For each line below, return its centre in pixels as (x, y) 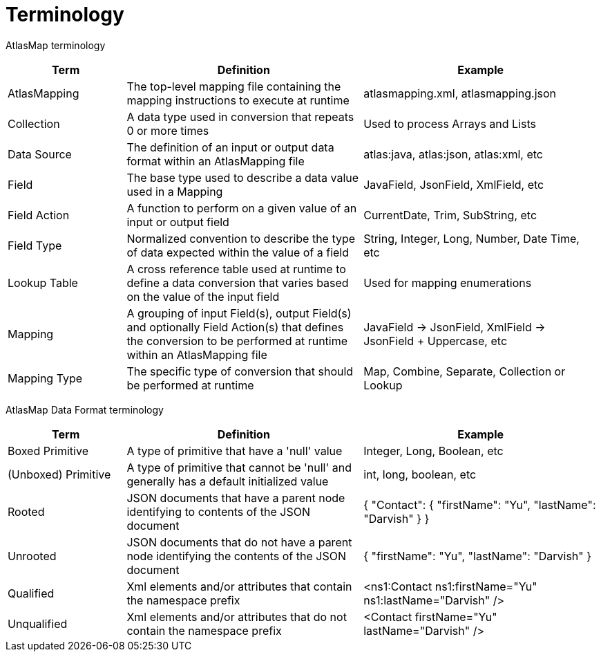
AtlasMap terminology (56, 45)
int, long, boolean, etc (420, 474)
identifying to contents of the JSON (218, 511)
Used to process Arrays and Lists (450, 123)
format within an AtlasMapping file (216, 161)
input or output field (178, 222)
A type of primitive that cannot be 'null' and (239, 467)
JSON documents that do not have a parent (239, 542)
